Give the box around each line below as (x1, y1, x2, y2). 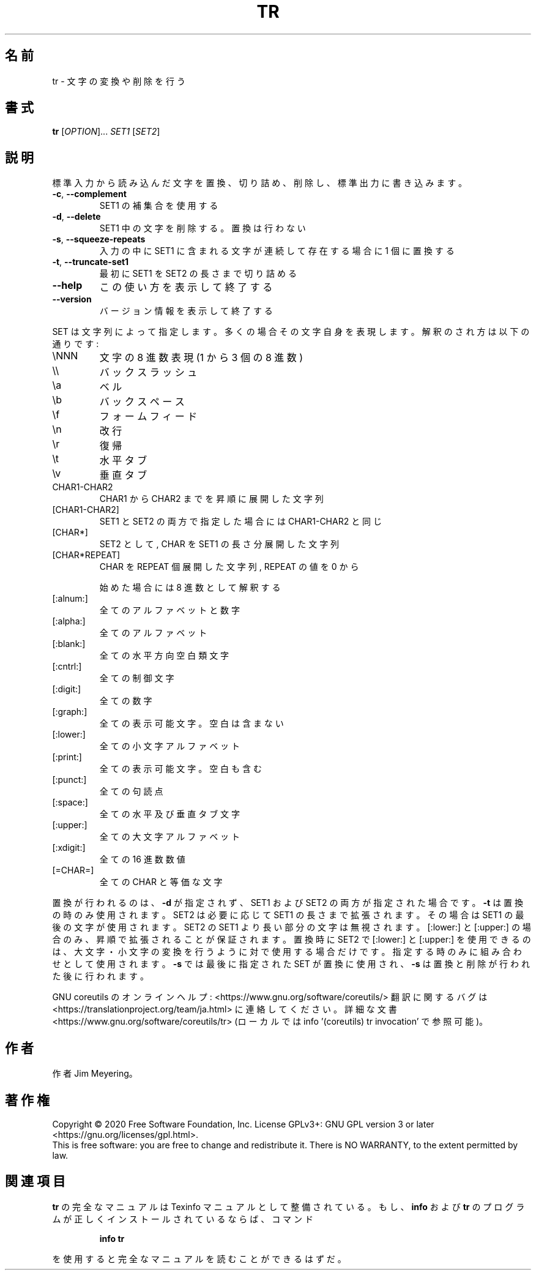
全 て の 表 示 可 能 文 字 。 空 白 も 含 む (99, 763, 262, 774)
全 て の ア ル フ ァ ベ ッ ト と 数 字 (99, 605, 240, 616)
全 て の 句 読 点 (99, 786, 163, 797)
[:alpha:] (52, 616, 86, 627)
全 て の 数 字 (99, 695, 152, 706)
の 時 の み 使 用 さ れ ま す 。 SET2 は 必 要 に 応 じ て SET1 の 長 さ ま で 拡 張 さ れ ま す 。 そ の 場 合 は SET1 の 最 (52, 910, 524, 921)
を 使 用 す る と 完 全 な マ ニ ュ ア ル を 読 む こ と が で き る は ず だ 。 (52, 1253, 346, 1264)
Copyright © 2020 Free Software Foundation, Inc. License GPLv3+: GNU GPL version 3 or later (52, 1118, 434, 1129)
